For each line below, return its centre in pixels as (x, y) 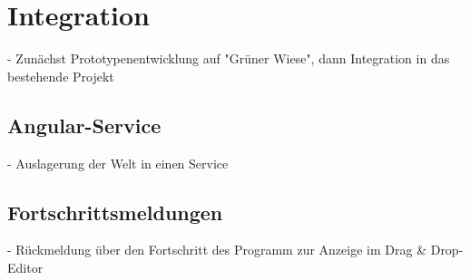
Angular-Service (84, 125)
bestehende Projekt (61, 76)
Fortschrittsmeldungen (115, 212)
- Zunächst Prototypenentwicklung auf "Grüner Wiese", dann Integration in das (229, 58)
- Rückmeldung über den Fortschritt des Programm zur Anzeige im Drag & (217, 250)
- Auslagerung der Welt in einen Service (118, 163)
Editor (25, 267)
